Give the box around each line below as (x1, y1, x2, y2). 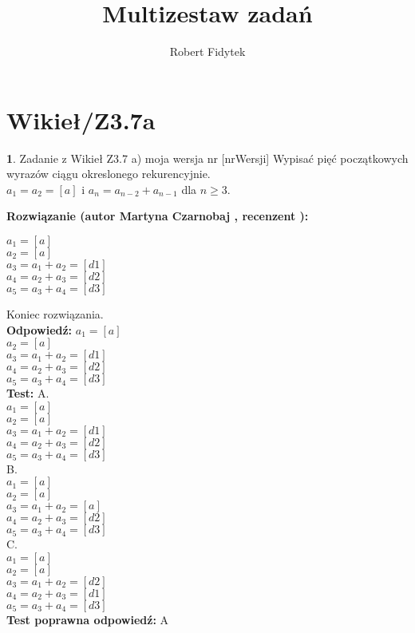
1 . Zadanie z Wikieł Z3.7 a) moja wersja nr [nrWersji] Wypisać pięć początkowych (6, 149, 409, 166)
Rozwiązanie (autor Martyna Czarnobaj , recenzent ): (6, 208, 309, 224)
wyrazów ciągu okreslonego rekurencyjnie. (6, 165, 211, 182)
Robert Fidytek (169, 43, 246, 60)
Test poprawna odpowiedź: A (6, 611, 169, 627)
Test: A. (6, 385, 49, 402)
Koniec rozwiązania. (6, 306, 104, 322)
